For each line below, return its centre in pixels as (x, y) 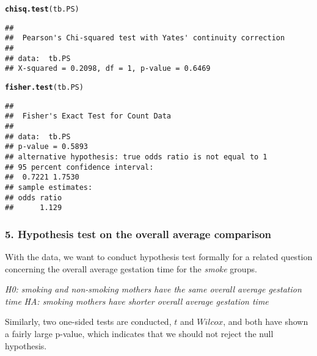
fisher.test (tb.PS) (44, 87)
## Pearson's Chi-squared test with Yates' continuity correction (145, 38)
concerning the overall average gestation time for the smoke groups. (131, 268)
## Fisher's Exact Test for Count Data (88, 116)
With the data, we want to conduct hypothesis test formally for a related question (159, 257)
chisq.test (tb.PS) (42, 9)
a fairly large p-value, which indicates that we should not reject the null (139, 333)
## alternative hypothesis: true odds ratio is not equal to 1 (136, 157)
